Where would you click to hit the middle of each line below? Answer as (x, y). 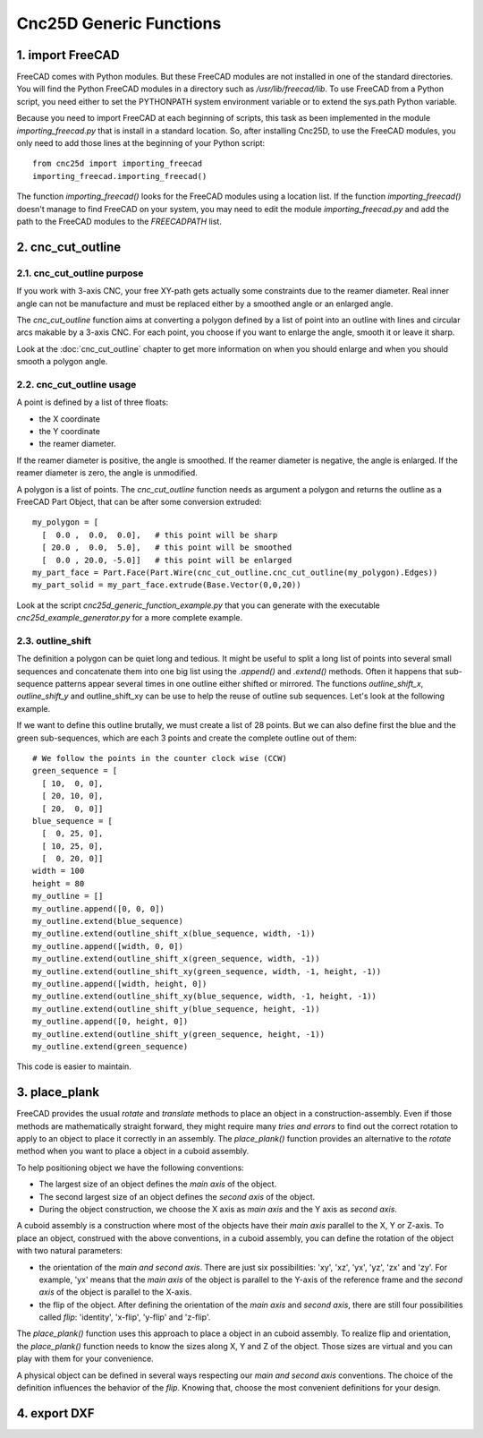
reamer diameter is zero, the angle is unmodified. (107, 473)
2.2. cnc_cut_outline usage (76, 384)
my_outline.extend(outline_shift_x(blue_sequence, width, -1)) (174, 934)
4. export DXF (55, 1413)
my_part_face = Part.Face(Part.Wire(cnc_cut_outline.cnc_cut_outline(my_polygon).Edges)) (235, 572)
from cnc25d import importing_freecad (118, 164)
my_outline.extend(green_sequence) (110, 1046)
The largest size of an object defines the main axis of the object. (158, 1184)
